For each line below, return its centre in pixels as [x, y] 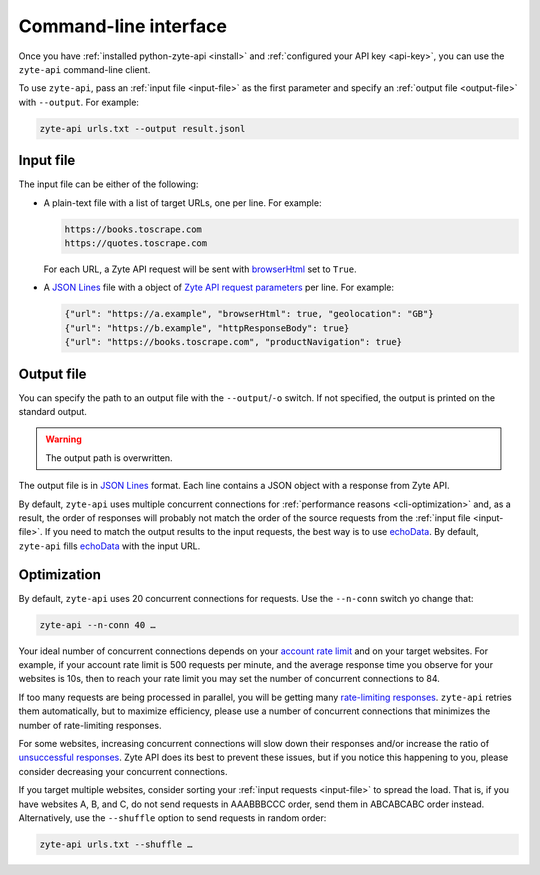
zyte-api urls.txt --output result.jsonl [142, 128]
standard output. [52, 411]
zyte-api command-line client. [84, 69]
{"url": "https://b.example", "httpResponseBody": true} [207, 328]
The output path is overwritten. [109, 457]
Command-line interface [122, 26]
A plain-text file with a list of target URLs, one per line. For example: [182, 202]
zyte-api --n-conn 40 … [98, 624]
